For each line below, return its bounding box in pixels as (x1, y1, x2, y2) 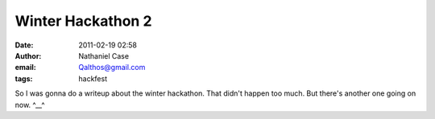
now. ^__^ (14, 100, 45, 109)
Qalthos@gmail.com (78, 63, 146, 72)
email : (14, 63, 36, 72)
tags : (14, 73, 33, 84)
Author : (14, 51, 42, 60)
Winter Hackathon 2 (14, 12, 152, 30)
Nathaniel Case (78, 51, 129, 60)
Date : (14, 40, 34, 50)
